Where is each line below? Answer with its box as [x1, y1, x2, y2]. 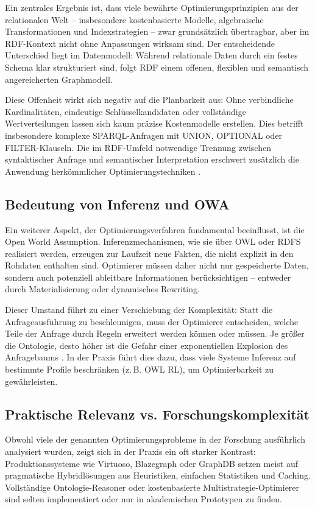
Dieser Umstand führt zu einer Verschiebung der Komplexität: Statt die [5, 303, 273, 316]
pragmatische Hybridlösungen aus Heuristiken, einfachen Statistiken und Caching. [5, 469, 311, 482]
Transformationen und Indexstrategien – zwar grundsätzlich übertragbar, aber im [5, 25, 310, 38]
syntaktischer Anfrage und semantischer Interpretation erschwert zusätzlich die [5, 153, 299, 166]
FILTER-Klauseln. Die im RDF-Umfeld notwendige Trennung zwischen [5, 141, 271, 153]
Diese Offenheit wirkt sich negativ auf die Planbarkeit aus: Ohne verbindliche [5, 93, 294, 106]
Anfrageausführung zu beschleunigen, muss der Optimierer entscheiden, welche [5, 315, 299, 328]
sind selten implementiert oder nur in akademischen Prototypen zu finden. [5, 493, 282, 505]
